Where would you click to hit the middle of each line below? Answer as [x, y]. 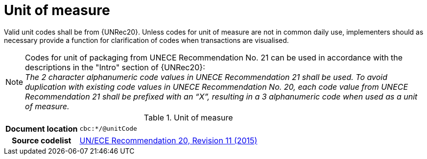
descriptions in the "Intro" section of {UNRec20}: [115, 67]
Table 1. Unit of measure [188, 117]
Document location [42, 129]
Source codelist [42, 140]
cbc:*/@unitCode [108, 129]
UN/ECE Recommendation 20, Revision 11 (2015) [168, 140]
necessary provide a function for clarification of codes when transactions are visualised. [146, 40]
